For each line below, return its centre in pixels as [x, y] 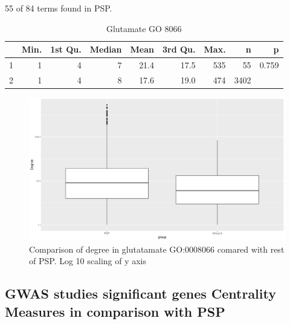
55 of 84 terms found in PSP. [59, 8]
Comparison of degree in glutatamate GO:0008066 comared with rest [157, 249]
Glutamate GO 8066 [144, 28]
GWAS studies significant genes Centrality [140, 293]
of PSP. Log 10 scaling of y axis [88, 261]
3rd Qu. [179, 49]
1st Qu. [66, 49]
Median [106, 49]
